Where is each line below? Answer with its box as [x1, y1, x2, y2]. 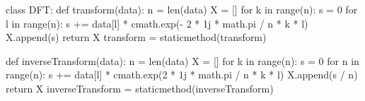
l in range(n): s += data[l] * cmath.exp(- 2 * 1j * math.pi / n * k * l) [6, 16, 308, 30]
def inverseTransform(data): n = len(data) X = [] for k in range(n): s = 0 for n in [6, 53, 359, 68]
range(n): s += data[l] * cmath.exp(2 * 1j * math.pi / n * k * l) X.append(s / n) [6, 67, 358, 82]
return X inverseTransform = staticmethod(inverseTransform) [6, 81, 274, 95]
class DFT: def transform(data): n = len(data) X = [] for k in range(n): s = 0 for [6, 2, 358, 16]
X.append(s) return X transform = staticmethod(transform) [6, 30, 267, 44]
